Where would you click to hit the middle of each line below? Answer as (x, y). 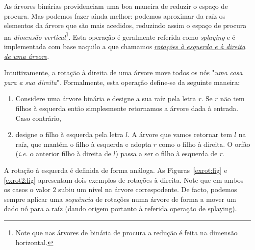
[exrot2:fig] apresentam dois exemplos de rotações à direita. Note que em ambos (124, 180)
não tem (232, 98)
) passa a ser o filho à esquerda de (166, 153)
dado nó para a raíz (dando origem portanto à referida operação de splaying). (120, 208)
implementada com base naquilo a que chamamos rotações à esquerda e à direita (125, 46)
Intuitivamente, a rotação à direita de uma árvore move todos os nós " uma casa (123, 72)
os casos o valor (27, 189)
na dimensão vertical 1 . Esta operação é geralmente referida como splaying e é (120, 36)
